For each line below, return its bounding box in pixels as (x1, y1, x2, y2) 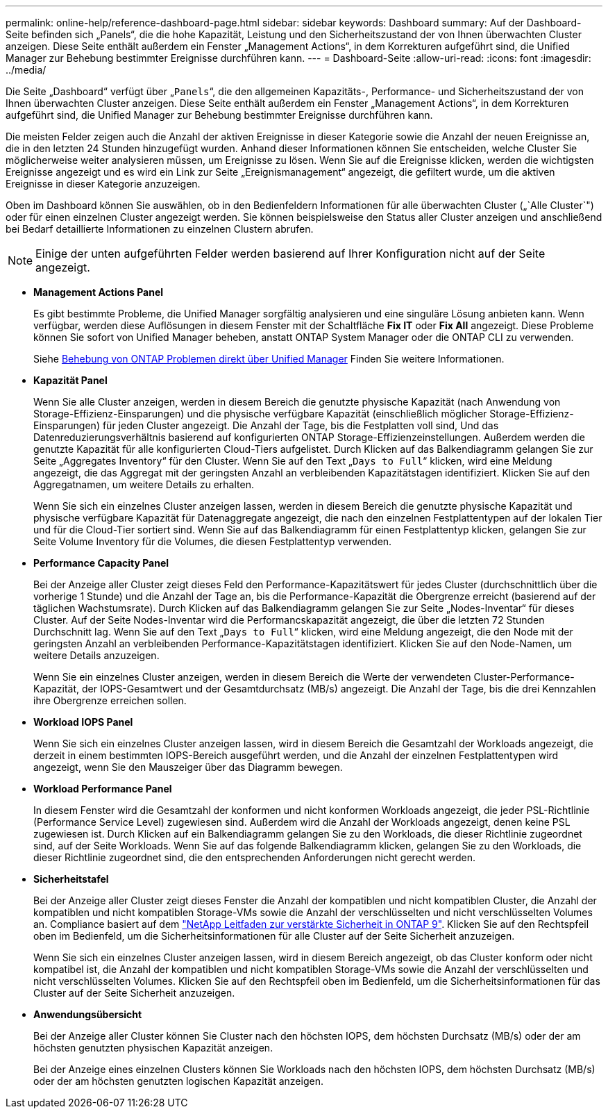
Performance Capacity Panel (33, 557, 169, 569)
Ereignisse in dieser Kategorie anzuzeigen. (6, 178, 201, 190)
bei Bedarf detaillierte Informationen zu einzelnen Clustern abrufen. (6, 223, 314, 235)
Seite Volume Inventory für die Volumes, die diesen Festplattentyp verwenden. (33, 535, 392, 547)
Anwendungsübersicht (33, 1008, 142, 1020)
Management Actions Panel (33, 286, 164, 298)
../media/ (6, 64, 47, 76)
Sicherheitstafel (33, 873, 109, 885)
